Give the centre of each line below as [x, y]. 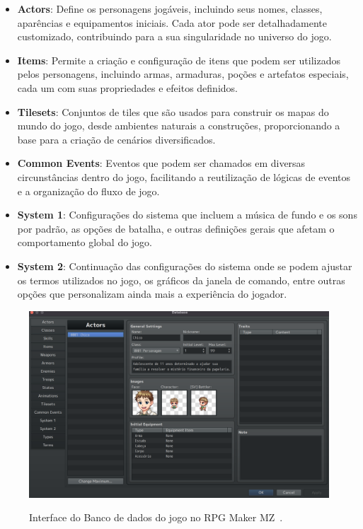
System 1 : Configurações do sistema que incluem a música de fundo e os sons [187, 215]
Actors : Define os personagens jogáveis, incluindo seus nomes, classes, [170, 8]
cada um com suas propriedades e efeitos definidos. [127, 87]
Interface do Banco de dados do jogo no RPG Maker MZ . [156, 517]
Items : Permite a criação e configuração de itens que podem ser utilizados [179, 60]
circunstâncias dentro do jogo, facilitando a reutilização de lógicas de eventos [184, 176]
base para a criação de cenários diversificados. [116, 139]
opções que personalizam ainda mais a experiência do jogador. [152, 294]
